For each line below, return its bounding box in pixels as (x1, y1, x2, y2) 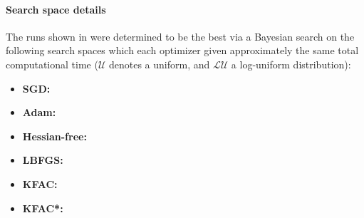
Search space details (6, 1, 106, 16)
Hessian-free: (22, 128, 87, 143)
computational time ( (6, 56, 98, 71)
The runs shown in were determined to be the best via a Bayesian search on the (6, 28, 355, 43)
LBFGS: (22, 152, 63, 167)
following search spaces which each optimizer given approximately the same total (6, 43, 359, 58)
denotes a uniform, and (108, 56, 210, 71)
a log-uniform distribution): (231, 56, 351, 71)
